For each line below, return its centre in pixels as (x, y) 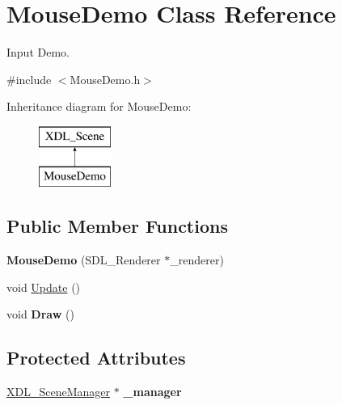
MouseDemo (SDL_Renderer (84, 260)
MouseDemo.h (105, 79)
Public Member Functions (117, 226)
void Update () (44, 287)
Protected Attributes (96, 358)
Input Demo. (38, 52)
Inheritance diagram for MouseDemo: (99, 106)
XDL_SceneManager (58, 392)
